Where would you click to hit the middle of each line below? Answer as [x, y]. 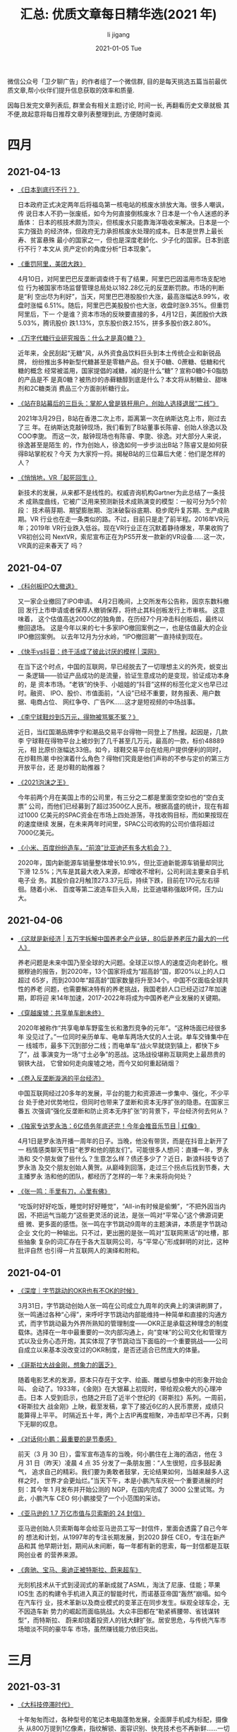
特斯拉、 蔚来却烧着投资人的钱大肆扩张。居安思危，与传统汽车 [129, 1620]
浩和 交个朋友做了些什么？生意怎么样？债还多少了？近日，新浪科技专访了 [123, 1158]
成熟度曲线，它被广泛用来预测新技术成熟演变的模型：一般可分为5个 [123, 501]
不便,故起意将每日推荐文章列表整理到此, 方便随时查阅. [85, 114]
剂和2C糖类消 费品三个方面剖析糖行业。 [75, 388]
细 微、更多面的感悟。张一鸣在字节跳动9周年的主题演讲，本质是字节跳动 [122, 1224]
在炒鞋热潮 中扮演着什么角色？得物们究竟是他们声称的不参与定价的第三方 [123, 758]
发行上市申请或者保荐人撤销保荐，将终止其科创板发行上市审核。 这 [122, 610]
